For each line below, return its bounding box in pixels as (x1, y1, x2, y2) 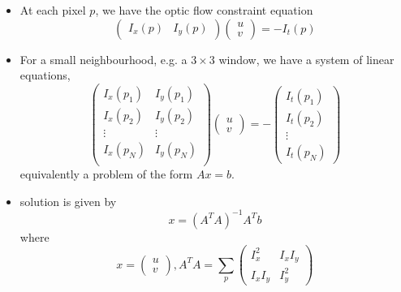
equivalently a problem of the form (19, 165, 193, 182)
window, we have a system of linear (218, 50, 395, 67)
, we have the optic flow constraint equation (95, 2, 313, 18)
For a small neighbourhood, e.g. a (19, 50, 188, 67)
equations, (19, 67, 71, 84)
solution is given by (19, 192, 117, 209)
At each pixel (19, 2, 86, 18)
